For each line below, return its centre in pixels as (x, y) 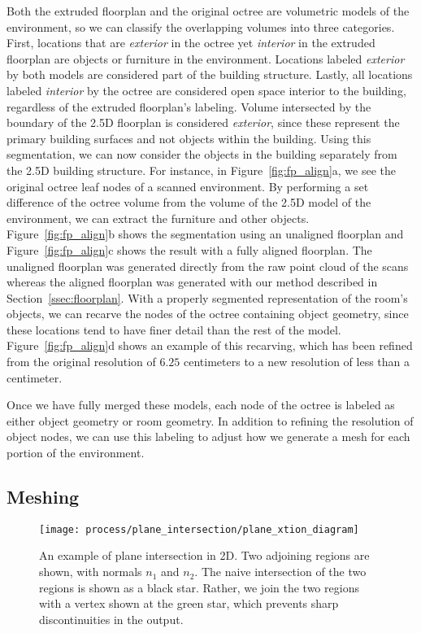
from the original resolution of (81, 362)
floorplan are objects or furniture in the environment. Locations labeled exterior (206, 58)
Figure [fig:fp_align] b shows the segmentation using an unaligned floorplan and (205, 234)
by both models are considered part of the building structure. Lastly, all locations (210, 74)
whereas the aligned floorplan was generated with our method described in (192, 282)
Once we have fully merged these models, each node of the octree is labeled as (201, 405)
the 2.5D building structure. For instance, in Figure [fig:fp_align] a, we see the (201, 170)
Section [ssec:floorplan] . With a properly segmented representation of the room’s (207, 297)
